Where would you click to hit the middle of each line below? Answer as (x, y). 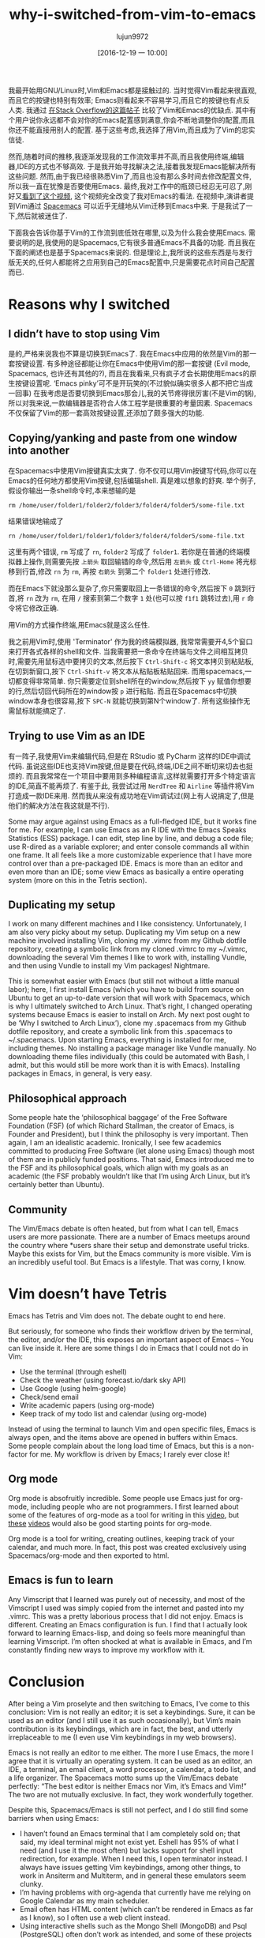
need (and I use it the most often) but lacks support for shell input (126, 1850)
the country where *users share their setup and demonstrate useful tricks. (129, 1245)
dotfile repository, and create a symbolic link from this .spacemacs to (120, 1031)
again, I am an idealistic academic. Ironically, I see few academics (115, 1143)
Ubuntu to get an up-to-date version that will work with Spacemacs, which (129, 998)
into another (39, 451)
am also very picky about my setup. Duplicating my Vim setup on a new (124, 932)
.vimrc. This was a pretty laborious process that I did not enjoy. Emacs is (126, 1616)
